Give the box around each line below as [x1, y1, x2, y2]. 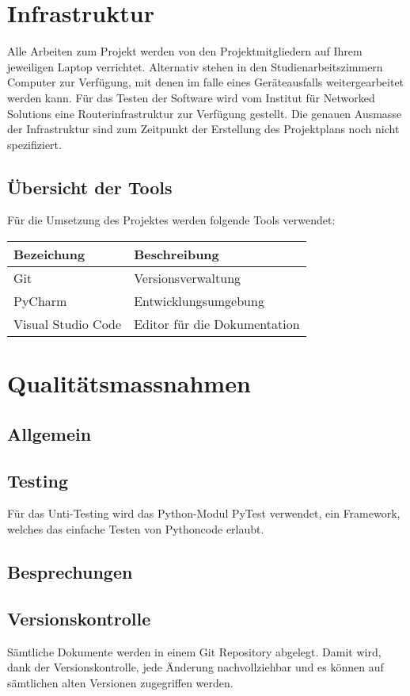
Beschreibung [134, 245, 219, 264]
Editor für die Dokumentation [134, 315, 300, 334]
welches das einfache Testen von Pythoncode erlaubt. [7, 521, 264, 537]
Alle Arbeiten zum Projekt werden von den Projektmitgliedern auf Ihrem [7, 43, 363, 59]
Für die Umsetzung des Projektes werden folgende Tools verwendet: [7, 212, 336, 228]
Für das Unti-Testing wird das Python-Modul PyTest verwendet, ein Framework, [7, 505, 401, 522]
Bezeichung [13, 245, 85, 264]
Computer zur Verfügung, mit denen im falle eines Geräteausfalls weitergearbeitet [7, 74, 404, 90]
